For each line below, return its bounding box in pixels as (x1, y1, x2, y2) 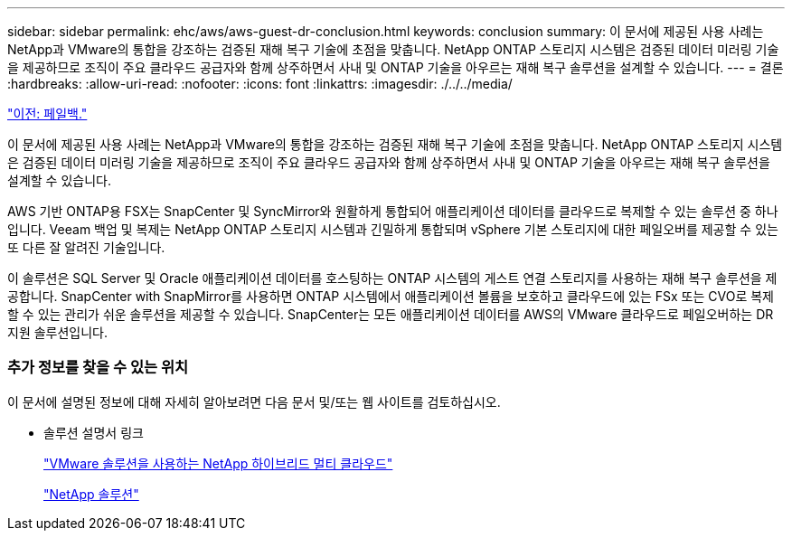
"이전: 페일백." (7, 106, 88, 121)
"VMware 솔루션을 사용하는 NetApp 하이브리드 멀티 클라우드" (43, 455, 393, 471)
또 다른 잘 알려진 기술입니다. (7, 240, 165, 255)
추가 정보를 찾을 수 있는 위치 (7, 358, 188, 377)
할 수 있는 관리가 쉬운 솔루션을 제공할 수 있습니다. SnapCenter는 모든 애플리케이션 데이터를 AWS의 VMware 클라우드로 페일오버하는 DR (7, 307, 774, 322)
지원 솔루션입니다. (7, 325, 108, 340)
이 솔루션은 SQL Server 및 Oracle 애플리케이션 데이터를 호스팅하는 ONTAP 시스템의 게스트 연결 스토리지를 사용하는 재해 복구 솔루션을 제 (7, 270, 778, 286)
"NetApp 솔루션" (43, 486, 139, 502)
